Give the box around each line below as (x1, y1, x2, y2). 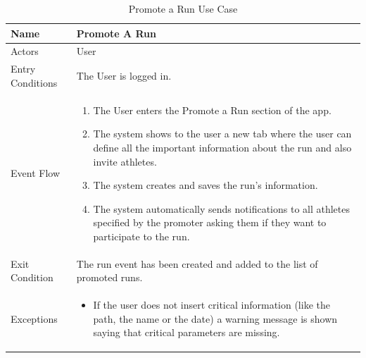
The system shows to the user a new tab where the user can (93, 126, 352, 141)
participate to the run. (93, 228, 190, 243)
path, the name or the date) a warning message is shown (93, 311, 338, 326)
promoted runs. (76, 270, 143, 285)
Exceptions (11, 311, 58, 326)
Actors (11, 44, 39, 58)
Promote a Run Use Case (128, 1, 238, 16)
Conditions (11, 75, 58, 89)
